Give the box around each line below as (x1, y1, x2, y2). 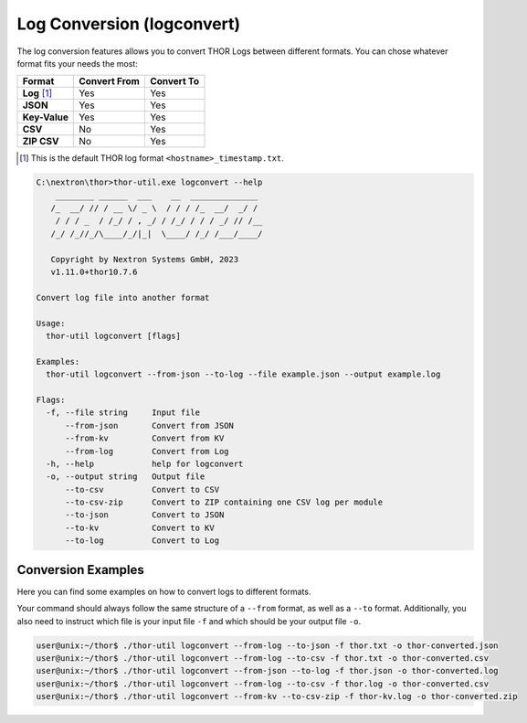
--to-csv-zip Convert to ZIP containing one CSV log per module (65, 497, 384, 507)
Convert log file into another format (36, 292, 210, 303)
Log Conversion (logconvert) (16, 14, 241, 34)
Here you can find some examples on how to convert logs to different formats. (16, 586, 311, 597)
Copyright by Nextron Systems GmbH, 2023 (50, 254, 239, 264)
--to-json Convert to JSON (65, 510, 225, 520)
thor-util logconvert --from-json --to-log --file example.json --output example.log (46, 369, 441, 379)
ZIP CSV (22, 135, 59, 148)
